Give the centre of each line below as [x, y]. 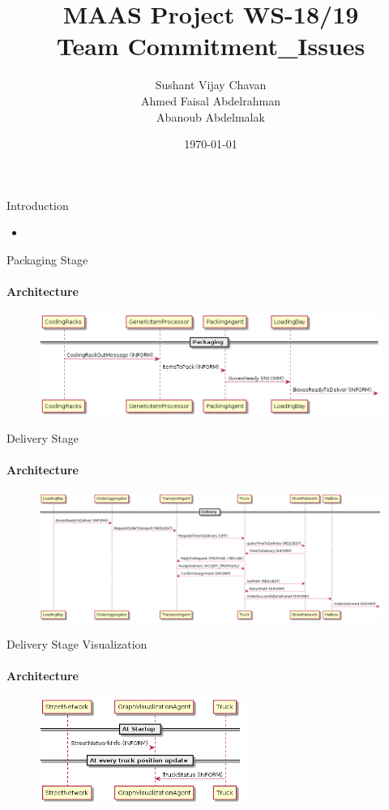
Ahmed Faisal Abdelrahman [211, 100]
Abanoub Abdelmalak [211, 116]
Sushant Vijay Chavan [211, 85]
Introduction [38, 205]
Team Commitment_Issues [211, 46]
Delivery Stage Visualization [77, 643]
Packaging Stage [47, 259]
